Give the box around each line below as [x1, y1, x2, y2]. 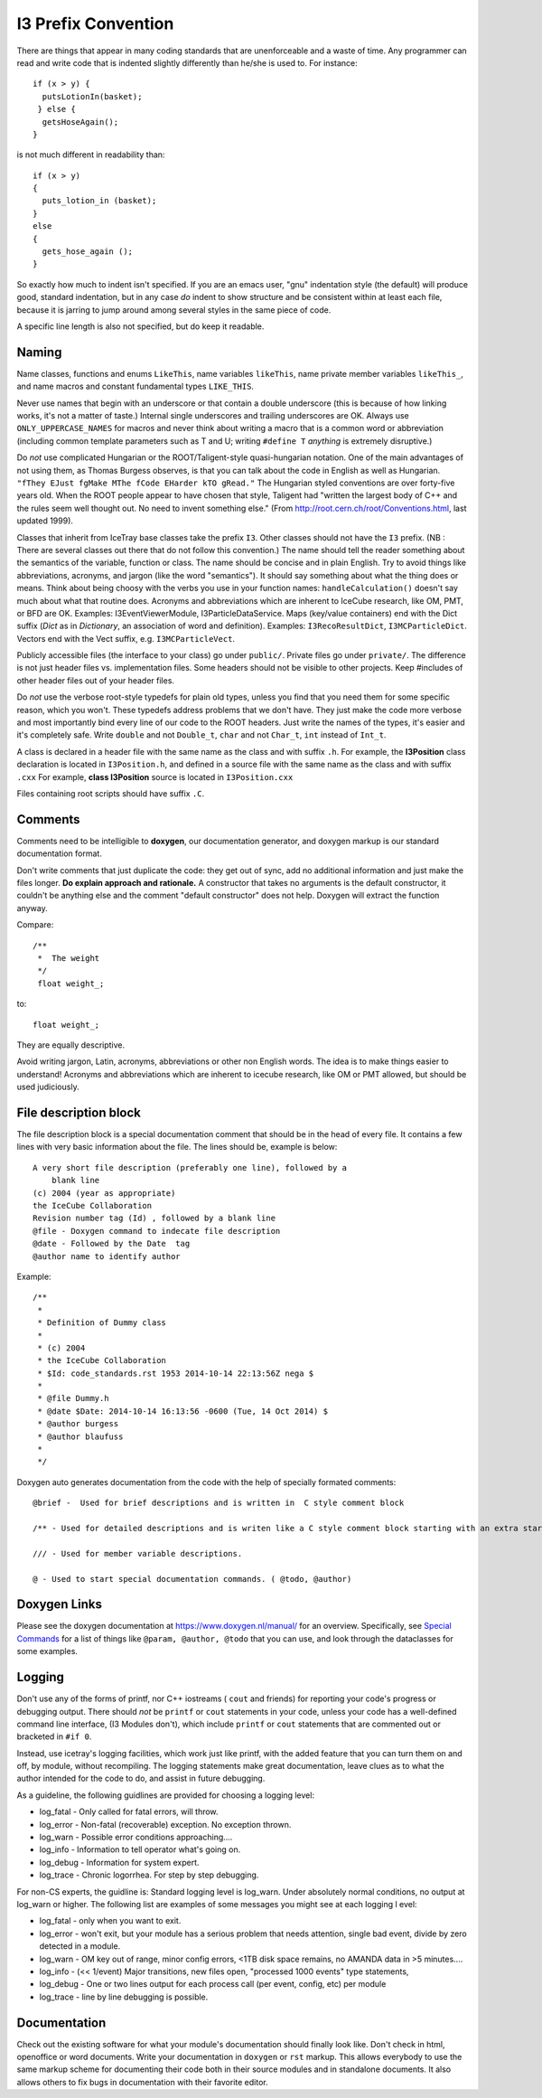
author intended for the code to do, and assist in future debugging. [16, 1773, 266, 1784]
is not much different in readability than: [16, 149, 165, 160]
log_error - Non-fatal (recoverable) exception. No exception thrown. [39, 1819, 292, 1830]
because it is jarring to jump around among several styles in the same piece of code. [16, 304, 332, 315]
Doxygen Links [16, 1596, 103, 1613]
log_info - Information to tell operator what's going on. [39, 1844, 241, 1855]
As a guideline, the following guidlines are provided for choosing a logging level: [16, 1790, 315, 1801]
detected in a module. [39, 1941, 121, 1952]
